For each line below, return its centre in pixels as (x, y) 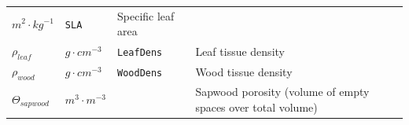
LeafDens (140, 52)
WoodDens (140, 73)
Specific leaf (146, 15)
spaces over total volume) (256, 107)
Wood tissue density (244, 71)
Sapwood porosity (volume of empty (282, 92)
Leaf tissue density (240, 51)
